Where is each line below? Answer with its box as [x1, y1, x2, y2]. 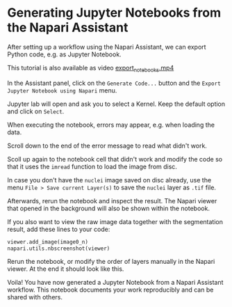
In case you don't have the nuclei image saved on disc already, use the [7, 175, 212, 184]
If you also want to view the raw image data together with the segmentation [7, 217, 224, 226]
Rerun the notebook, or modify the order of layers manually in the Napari [7, 258, 215, 266]
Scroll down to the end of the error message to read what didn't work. [7, 141, 207, 150]
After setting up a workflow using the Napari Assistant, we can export [7, 42, 206, 51]
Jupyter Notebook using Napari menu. [7, 86, 117, 95]
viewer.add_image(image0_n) [7, 238, 89, 245]
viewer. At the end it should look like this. [7, 265, 124, 273]
